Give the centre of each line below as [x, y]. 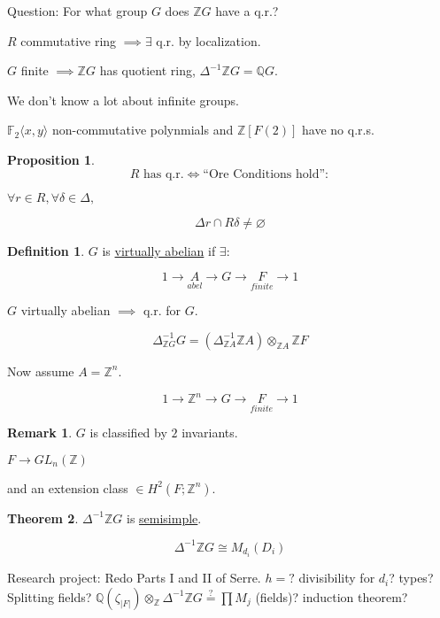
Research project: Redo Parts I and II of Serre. [134, 578]
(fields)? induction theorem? [332, 596]
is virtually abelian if [159, 250]
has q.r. [163, 174]
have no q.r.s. [338, 130]
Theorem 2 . [43, 518]
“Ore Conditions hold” [264, 174]
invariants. [210, 433]
